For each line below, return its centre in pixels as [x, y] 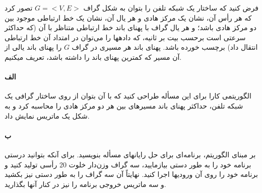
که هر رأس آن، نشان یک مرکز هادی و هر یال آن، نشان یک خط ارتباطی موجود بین [128, 17]
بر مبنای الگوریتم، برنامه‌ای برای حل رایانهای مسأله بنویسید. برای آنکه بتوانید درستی [130, 154]
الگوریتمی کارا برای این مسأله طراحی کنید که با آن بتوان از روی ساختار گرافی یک [128, 96]
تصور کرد [19, 8]
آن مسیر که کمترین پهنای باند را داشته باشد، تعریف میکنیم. [93, 57]
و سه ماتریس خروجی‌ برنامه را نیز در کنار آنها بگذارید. [85, 184]
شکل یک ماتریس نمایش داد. [47, 115]
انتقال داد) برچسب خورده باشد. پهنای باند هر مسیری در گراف [165, 47]
